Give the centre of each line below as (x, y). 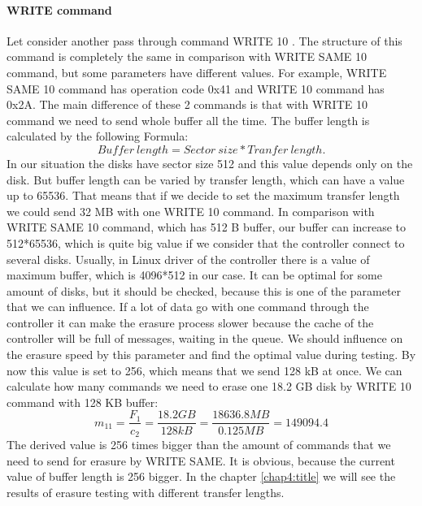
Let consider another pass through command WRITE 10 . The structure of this (204, 40)
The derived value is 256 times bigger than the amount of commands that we (199, 444)
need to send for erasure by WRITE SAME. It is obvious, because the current (201, 460)
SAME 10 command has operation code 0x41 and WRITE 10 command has (196, 88)
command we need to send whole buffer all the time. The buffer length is (188, 120)
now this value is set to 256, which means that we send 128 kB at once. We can (204, 370)
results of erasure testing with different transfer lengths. (146, 492)
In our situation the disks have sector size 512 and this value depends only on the (210, 163)
